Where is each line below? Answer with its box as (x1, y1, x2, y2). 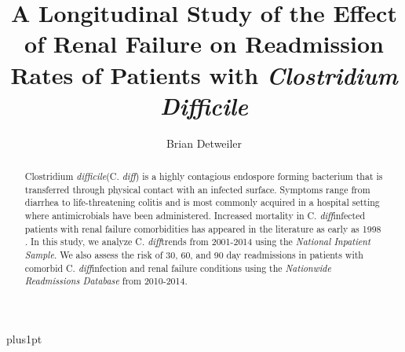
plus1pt (6, 330, 42, 346)
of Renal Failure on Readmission (24, 27, 384, 60)
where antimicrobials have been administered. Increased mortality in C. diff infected (24, 209, 366, 222)
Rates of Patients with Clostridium (10, 58, 398, 91)
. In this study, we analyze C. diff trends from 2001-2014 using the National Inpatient (24, 235, 370, 248)
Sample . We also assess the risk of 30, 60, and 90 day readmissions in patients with (24, 248, 363, 262)
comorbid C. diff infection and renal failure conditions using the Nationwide (24, 261, 331, 274)
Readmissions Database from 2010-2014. (24, 274, 188, 288)
